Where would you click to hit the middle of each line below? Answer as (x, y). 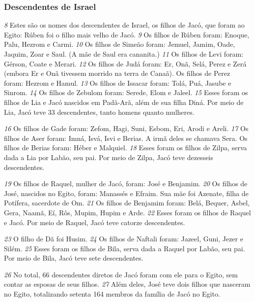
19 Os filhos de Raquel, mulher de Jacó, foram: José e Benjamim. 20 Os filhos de (126, 184)
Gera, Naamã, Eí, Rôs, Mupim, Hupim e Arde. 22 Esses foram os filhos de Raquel (127, 212)
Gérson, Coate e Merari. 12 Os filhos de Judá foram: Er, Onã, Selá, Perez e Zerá (125, 63)
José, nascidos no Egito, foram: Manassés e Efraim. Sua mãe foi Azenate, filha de (126, 193)
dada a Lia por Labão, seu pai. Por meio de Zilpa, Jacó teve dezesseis (109, 157)
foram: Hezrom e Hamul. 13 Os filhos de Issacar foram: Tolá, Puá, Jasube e (118, 83)
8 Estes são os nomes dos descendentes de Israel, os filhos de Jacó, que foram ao (124, 25)
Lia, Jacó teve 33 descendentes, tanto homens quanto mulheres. (99, 112)
